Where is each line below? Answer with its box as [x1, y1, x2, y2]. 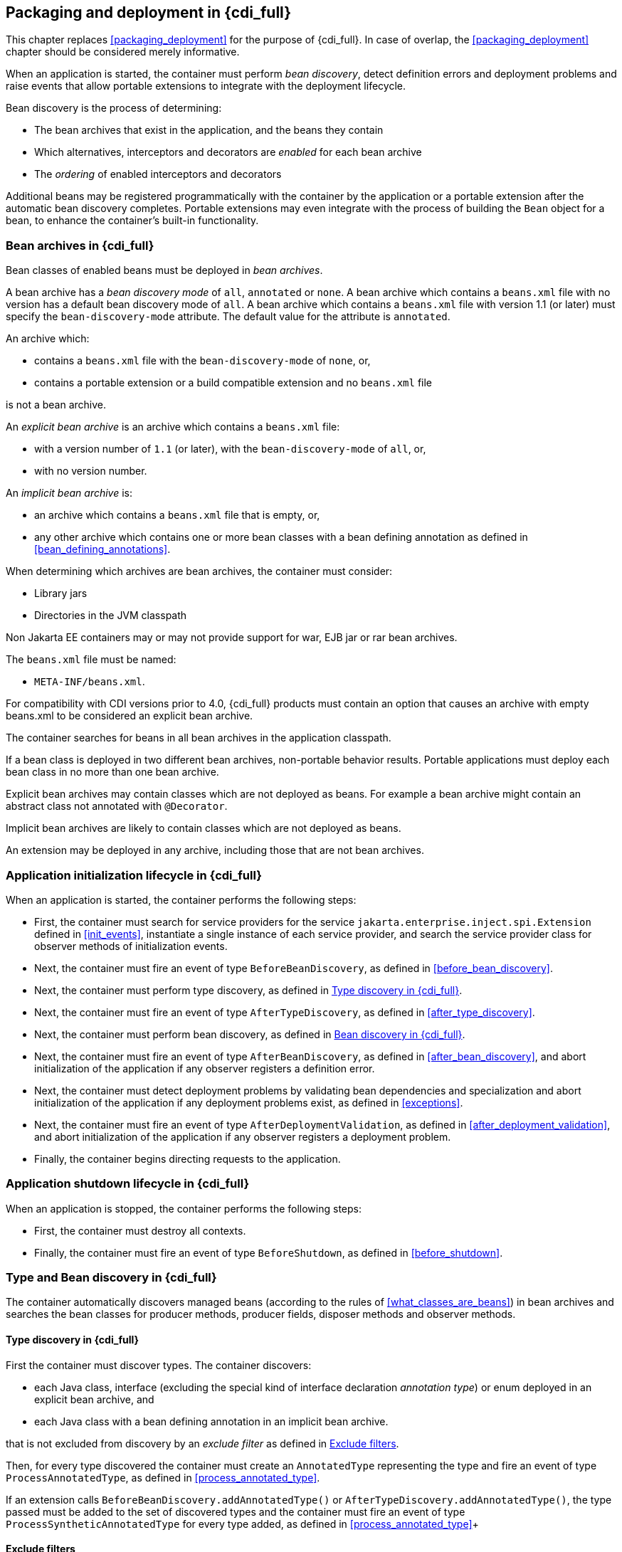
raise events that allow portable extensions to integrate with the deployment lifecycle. [6, 80, 406, 93]
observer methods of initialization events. [34, 939, 228, 952]
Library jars [34, 587, 88, 600]
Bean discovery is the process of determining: [6, 102, 222, 115]
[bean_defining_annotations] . [34, 543, 171, 556]
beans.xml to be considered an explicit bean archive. [6, 709, 253, 722]
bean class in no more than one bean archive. [6, 766, 219, 778]
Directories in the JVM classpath [34, 609, 187, 622]
